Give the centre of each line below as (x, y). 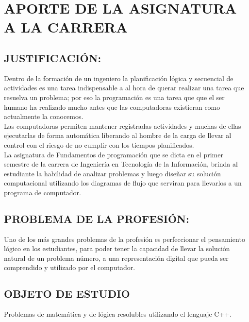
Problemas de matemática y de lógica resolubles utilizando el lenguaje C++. (118, 314)
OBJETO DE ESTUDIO (67, 294)
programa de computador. (42, 192)
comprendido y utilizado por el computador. (70, 267)
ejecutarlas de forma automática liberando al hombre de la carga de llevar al (118, 135)
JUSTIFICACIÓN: (53, 58)
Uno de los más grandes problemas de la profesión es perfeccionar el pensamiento (124, 239)
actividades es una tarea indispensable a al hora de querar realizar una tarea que (124, 88)
